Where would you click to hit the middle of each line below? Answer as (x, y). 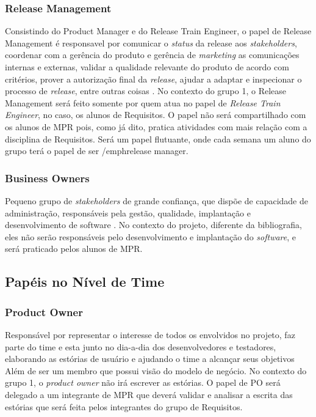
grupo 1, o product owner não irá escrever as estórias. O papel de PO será (143, 382)
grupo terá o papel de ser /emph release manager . (97, 151)
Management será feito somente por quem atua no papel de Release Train (143, 102)
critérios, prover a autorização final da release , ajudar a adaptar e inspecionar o (153, 79)
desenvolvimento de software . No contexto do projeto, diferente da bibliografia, (153, 225)
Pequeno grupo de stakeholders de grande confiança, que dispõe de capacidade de (157, 200)
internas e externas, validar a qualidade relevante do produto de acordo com (147, 67)
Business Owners (47, 178)
